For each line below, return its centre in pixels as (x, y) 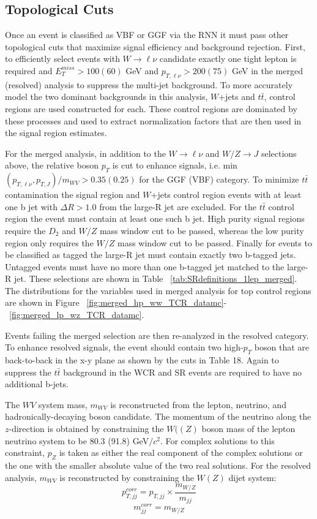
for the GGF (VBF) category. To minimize (219, 179)
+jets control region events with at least (226, 195)
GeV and (142, 70)
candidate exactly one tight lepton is (228, 59)
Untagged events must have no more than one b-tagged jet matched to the (145, 266)
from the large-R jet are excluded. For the (178, 206)
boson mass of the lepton (248, 429)
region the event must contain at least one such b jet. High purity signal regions (155, 218)
